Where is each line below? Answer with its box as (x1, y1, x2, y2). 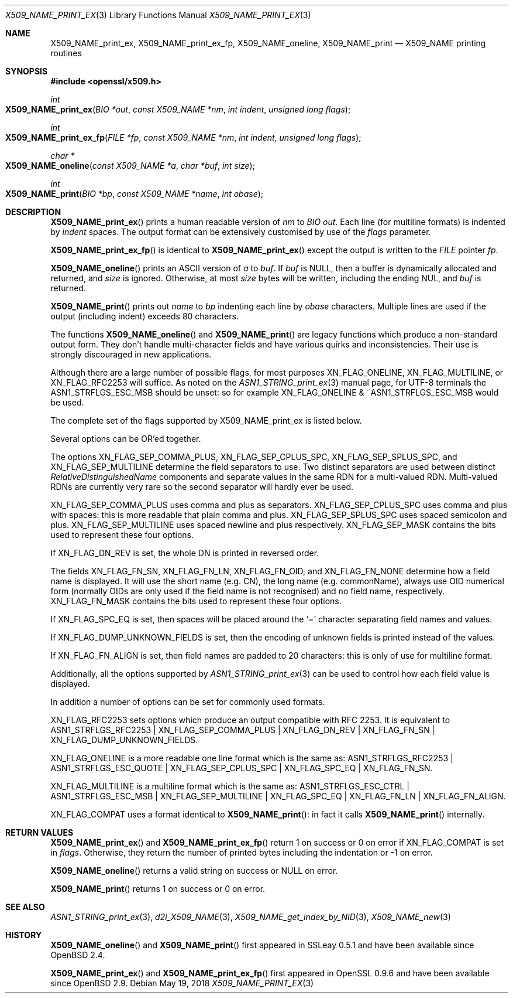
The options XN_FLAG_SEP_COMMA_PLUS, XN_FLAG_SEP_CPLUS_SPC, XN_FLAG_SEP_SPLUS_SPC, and (50, 452, 457, 462)
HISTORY (5, 930, 42, 940)
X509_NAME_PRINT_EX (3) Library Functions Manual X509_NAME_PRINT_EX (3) (5, 10, 311, 20)
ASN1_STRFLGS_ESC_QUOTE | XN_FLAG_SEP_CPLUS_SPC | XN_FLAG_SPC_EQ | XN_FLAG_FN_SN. (50, 763, 433, 773)
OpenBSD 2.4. (50, 950, 105, 960)
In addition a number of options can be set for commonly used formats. (50, 697, 325, 707)
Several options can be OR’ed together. (50, 434, 201, 444)
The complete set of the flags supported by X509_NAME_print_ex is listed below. (50, 415, 362, 425)
